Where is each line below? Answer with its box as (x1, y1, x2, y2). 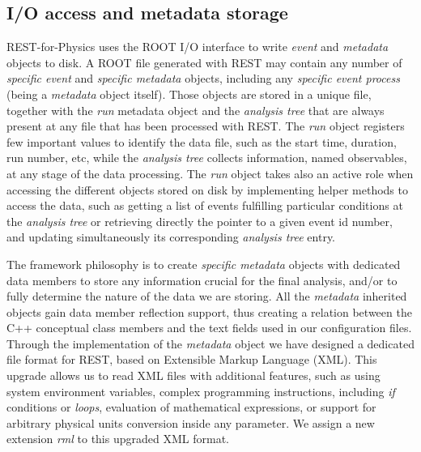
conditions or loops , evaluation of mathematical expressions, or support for (6, 399, 376, 416)
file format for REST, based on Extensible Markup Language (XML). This (6, 351, 377, 368)
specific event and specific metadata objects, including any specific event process (6, 70, 400, 87)
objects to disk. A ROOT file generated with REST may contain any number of (6, 53, 402, 70)
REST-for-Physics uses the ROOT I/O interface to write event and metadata (6, 38, 389, 55)
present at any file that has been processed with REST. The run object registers (6, 117, 405, 134)
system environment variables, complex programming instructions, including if (6, 382, 395, 399)
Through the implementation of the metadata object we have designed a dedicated (6, 335, 415, 352)
